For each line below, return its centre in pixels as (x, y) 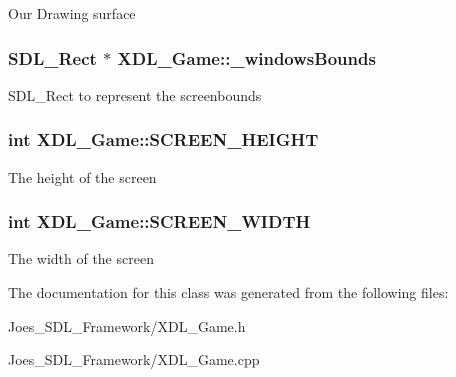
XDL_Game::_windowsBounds (246, 57)
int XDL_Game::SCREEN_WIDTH (159, 221)
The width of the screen (81, 258)
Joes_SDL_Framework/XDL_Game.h (127, 325)
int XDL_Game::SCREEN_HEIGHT (163, 139)
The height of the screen (82, 176)
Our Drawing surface (72, 13)
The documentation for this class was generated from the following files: (228, 292)
